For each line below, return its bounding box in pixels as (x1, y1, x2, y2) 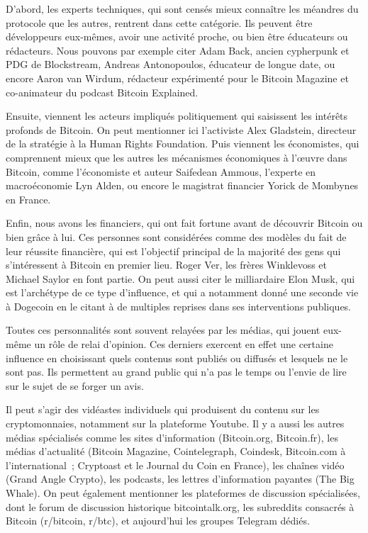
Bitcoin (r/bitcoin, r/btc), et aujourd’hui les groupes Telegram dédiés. (6, 513, 310, 528)
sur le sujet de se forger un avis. (6, 378, 144, 393)
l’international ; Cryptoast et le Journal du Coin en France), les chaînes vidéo (6, 457, 345, 472)
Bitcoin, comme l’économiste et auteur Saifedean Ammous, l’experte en (6, 164, 316, 179)
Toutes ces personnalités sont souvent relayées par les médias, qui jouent (6, 322, 320, 337)
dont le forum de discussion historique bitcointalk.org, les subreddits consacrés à (6, 499, 355, 514)
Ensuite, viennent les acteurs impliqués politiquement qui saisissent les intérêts (6, 108, 348, 123)
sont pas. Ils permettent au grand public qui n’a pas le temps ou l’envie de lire (6, 364, 347, 379)
